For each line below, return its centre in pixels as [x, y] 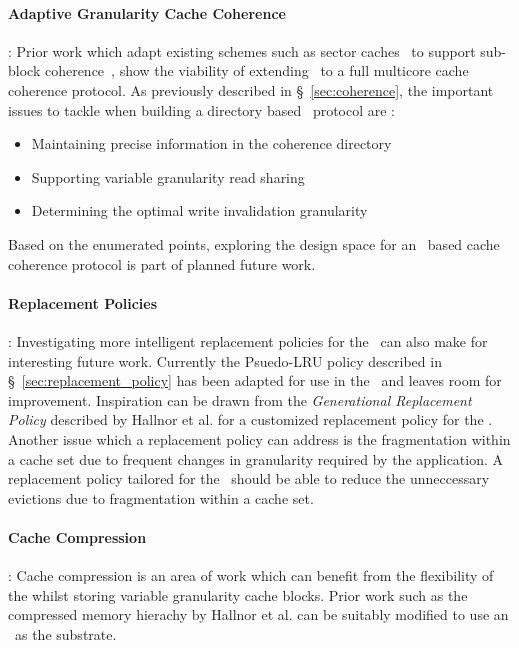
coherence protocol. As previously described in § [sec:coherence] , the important [251, 89]
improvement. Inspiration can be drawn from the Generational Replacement [240, 399]
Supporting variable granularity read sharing [168, 176]
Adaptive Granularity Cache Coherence [147, 12]
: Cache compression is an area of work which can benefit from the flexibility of [251, 575]
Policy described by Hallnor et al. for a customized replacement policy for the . [250, 419]
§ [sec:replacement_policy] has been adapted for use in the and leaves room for [255, 380]
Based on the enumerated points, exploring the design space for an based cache [254, 243]
